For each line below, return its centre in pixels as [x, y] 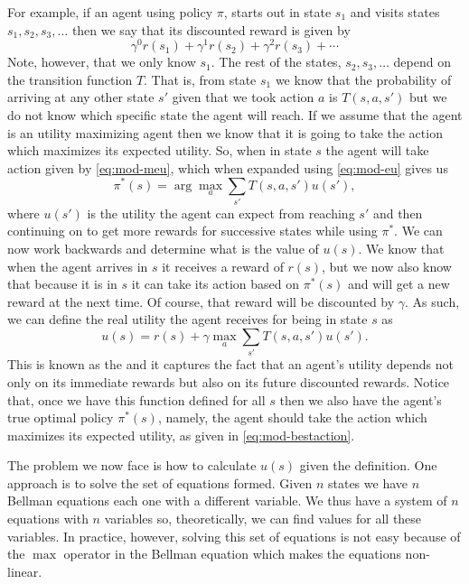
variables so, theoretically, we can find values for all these [263, 519]
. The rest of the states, [276, 62]
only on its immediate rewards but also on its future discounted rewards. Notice [229, 381]
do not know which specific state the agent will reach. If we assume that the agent [235, 115]
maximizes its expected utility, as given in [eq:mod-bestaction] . [181, 435]
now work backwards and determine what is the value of [163, 249]
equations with [48, 519]
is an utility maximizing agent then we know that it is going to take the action [225, 132]
